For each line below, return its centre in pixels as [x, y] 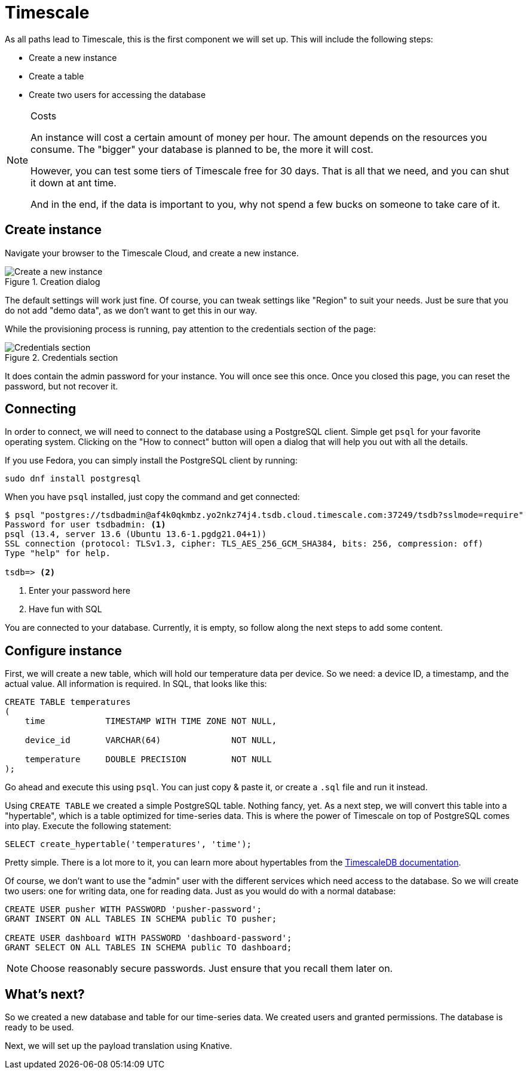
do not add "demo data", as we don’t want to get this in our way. [131, 310]
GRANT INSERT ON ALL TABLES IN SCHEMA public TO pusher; [141, 919]
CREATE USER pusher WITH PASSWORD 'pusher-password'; [133, 909]
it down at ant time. [73, 182]
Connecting [41, 409]
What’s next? [45, 994]
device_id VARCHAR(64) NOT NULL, [151, 740]
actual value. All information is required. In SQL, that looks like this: [136, 684]
